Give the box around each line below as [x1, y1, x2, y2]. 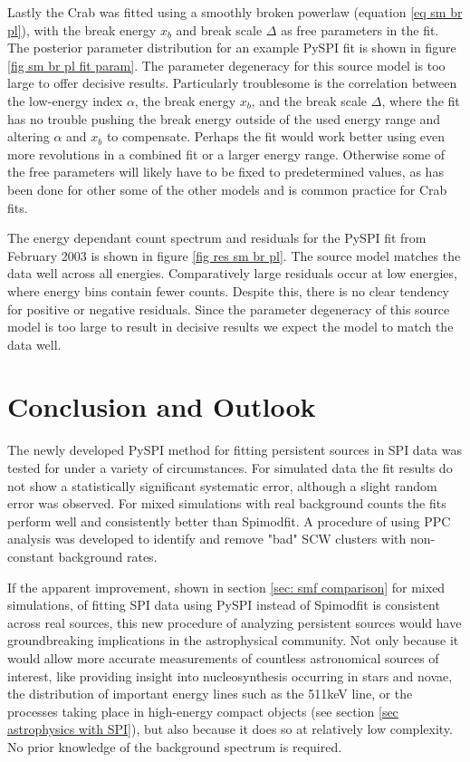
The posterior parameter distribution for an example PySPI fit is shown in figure [7, 38, 456, 57]
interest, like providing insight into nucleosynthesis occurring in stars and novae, [7, 666, 453, 685]
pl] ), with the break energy [7, 20, 157, 39]
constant [7, 546, 54, 565]
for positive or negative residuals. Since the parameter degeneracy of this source [7, 299, 450, 318]
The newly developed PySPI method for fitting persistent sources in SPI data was [7, 440, 462, 459]
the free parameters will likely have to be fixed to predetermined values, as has [7, 162, 444, 181]
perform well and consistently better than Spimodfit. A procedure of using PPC [7, 511, 451, 530]
